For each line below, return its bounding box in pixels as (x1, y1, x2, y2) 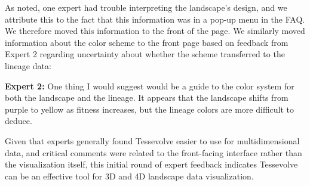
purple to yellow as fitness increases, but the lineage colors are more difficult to (5, 103, 294, 115)
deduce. (5, 114, 32, 127)
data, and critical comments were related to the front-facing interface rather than (5, 146, 302, 159)
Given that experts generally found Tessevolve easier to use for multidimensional (5, 134, 300, 147)
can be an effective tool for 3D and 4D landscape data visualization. (5, 169, 254, 182)
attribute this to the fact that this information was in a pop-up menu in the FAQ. (5, 13, 305, 25)
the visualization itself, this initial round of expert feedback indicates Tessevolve (5, 158, 298, 170)
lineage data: (5, 59, 51, 72)
